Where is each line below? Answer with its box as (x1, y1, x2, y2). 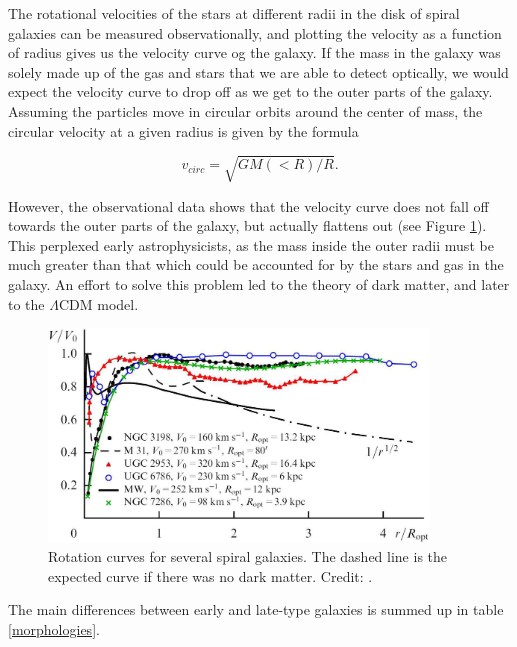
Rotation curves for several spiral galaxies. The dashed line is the (48, 546, 448, 567)
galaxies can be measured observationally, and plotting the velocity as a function (8, 22, 502, 43)
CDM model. (58, 293, 139, 314)
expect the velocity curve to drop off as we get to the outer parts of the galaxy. (8, 81, 493, 102)
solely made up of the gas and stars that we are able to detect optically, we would (8, 61, 509, 82)
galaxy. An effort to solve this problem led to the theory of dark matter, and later (8, 274, 510, 295)
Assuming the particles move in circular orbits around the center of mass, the (8, 100, 483, 121)
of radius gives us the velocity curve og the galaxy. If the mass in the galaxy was (8, 42, 501, 63)
